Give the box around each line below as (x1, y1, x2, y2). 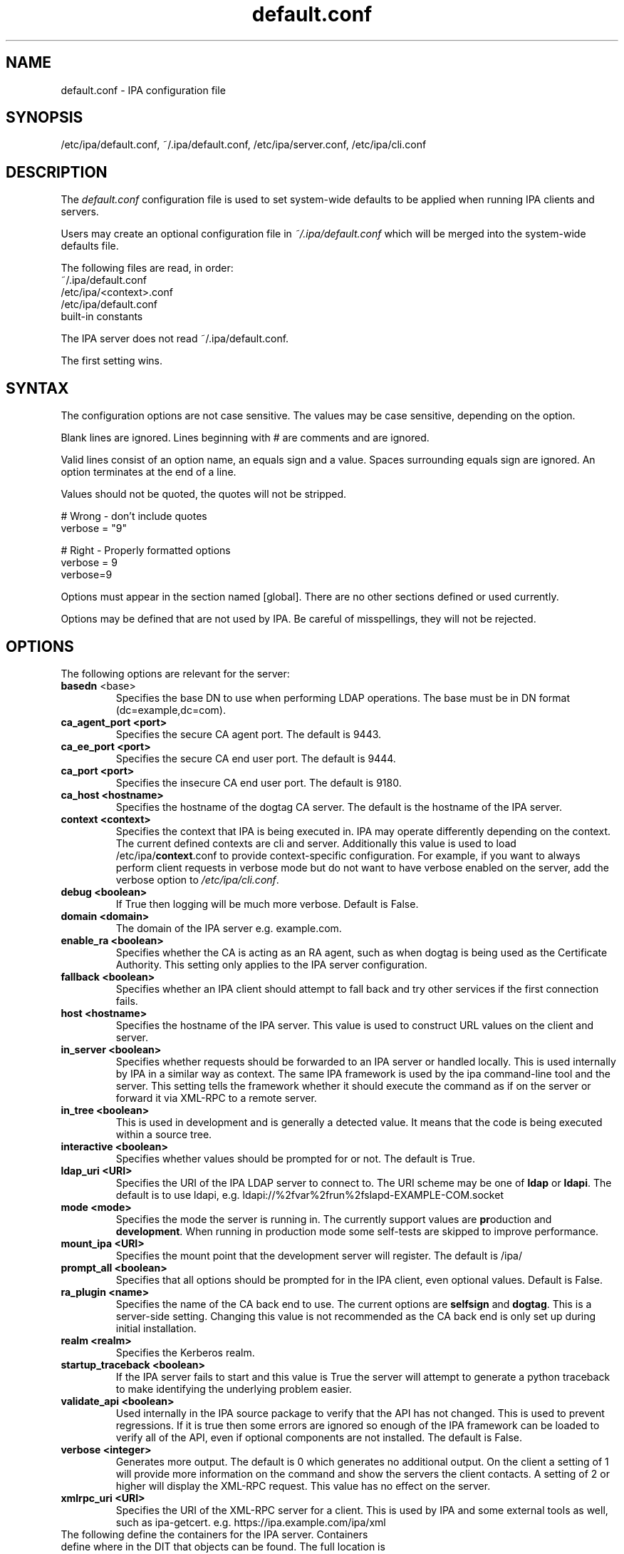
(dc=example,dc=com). (115, 703, 226, 716)
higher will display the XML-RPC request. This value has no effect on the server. (115, 1479, 491, 1492)
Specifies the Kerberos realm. (115, 1346, 255, 1359)
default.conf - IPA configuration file (61, 83, 226, 96)
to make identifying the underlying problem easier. (115, 1382, 352, 1395)
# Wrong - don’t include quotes (61, 510, 207, 523)
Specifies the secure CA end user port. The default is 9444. (115, 752, 396, 765)
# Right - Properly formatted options (61, 544, 231, 557)
